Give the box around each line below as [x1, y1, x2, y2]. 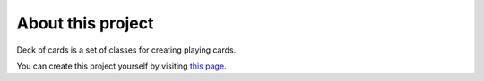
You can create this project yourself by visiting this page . [16, 61, 228, 71]
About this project [16, 13, 154, 33]
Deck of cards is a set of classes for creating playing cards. [16, 45, 237, 55]
